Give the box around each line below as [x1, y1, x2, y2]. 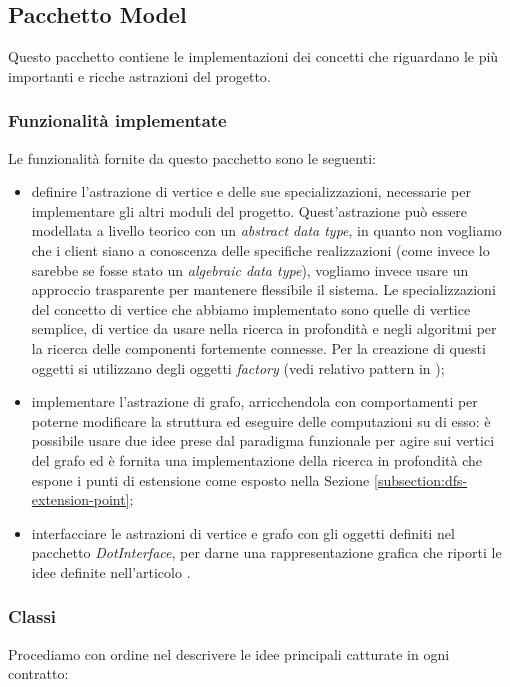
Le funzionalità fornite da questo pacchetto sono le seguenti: [8, 147, 376, 168]
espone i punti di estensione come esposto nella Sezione [31, 469, 370, 490]
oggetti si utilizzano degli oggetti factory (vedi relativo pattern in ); [31, 357, 445, 378]
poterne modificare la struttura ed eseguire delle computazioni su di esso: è [31, 410, 491, 431]
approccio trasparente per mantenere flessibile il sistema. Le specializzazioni [31, 279, 496, 300]
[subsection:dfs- [373, 469, 468, 490]
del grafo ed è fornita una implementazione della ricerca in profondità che [31, 449, 482, 470]
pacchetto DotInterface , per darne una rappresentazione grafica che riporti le [31, 542, 502, 563]
